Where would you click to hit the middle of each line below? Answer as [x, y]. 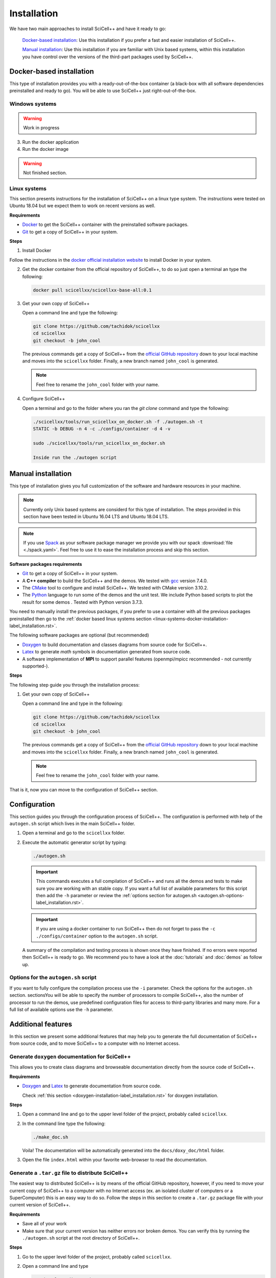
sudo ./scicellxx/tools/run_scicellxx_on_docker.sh [99, 443]
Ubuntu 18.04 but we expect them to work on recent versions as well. [82, 206]
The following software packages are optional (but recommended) [79, 635]
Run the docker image [45, 149]
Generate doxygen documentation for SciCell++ [70, 1057]
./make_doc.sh [51, 1137]
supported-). [36, 666]
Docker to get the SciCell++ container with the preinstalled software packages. [105, 224]
